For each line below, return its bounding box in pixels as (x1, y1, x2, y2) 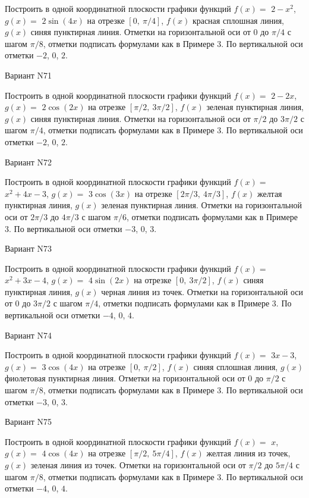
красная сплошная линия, (192, 14, 284, 26)
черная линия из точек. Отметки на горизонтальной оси (101, 285, 304, 297)
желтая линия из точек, (206, 447, 291, 459)
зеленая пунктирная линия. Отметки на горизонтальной (101, 199, 302, 211)
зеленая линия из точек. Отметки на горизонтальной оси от (30, 459, 246, 471)
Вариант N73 (5, 242, 52, 255)
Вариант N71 (5, 68, 52, 81)
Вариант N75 (5, 415, 52, 428)
